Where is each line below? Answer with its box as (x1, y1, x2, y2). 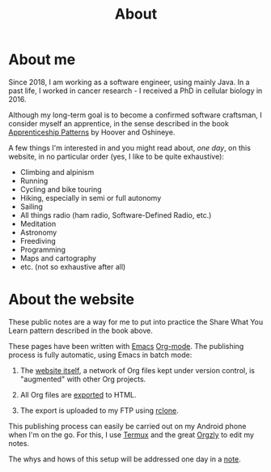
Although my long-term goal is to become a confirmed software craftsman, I (8, 110, 263, 120)
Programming (19, 245, 66, 254)
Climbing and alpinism (19, 167, 95, 176)
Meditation (19, 219, 57, 228)
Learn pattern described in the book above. (8, 325, 154, 335)
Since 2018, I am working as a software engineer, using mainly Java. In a (8, 77, 250, 87)
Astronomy (19, 227, 57, 237)
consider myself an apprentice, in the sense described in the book (8, 118, 229, 128)
